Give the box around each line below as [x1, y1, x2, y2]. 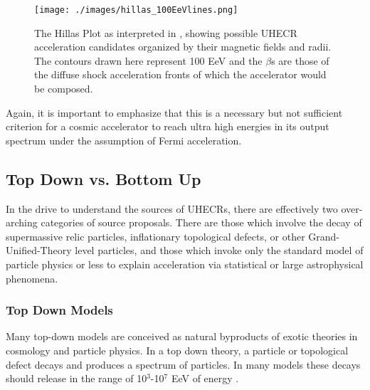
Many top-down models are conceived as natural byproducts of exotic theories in [6, 329, 358, 344]
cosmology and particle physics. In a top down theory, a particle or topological [6, 342, 349, 357]
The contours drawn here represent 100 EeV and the [34, 53, 263, 68]
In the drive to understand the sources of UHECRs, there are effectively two [6, 201, 338, 216]
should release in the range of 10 [6, 371, 147, 386]
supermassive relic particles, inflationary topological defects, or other [6, 228, 305, 243]
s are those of [271, 53, 329, 68]
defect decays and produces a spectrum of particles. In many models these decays [6, 357, 361, 371]
